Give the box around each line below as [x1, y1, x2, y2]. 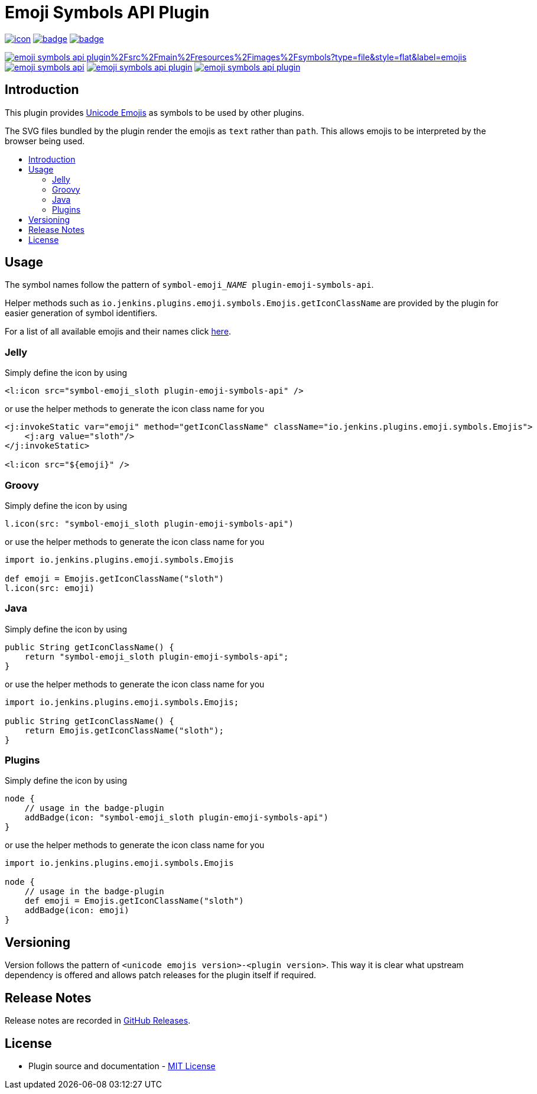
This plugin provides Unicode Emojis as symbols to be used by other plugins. [5, 107, 304, 118]
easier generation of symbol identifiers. [5, 308, 158, 319]
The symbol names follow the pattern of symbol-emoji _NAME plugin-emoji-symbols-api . [5, 280, 374, 290]
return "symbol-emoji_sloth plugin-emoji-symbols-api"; [24, 651, 289, 661]
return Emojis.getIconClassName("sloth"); [24, 725, 224, 735]
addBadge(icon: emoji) [24, 905, 129, 916]
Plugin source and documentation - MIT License [28, 1060, 216, 1071]
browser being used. [5, 135, 85, 146]
